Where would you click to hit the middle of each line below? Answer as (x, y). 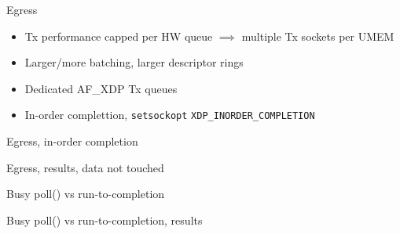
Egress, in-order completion (72, 141)
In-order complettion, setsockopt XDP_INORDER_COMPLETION (170, 115)
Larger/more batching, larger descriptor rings (134, 62)
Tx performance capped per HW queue (119, 36)
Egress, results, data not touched (85, 167)
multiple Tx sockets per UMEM (318, 36)
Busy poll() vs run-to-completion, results (105, 220)
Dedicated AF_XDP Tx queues (101, 88)
